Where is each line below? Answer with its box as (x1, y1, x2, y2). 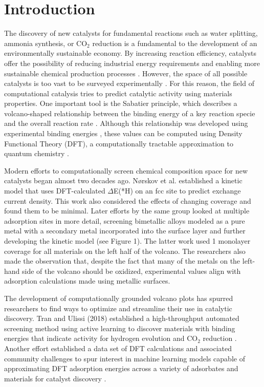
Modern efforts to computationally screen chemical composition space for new (4, 165, 248, 176)
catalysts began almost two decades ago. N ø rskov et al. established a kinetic (4, 175, 243, 186)
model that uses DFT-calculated (4, 185, 105, 196)
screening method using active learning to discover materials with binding (4, 322, 235, 333)
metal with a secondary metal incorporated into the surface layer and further (4, 225, 246, 236)
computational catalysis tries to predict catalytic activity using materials (4, 88, 232, 98)
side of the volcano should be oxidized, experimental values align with (22, 265, 241, 276)
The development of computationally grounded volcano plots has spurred (4, 292, 233, 303)
